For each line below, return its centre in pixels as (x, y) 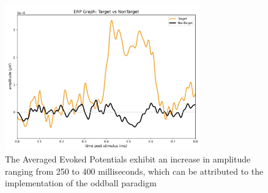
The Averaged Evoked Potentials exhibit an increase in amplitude (128, 159)
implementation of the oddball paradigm (81, 183)
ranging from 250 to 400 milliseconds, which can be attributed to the (134, 171)
